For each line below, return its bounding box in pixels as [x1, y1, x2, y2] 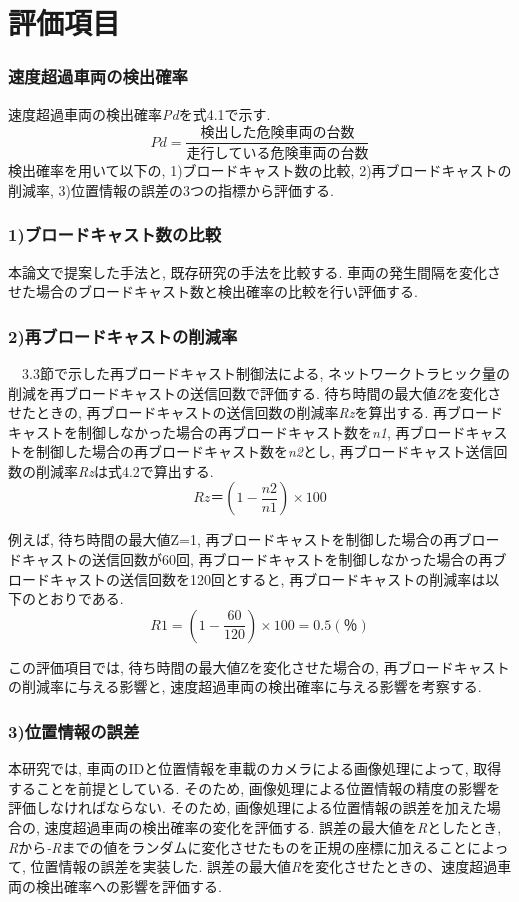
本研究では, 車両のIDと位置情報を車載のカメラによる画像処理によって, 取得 [8, 758, 502, 779]
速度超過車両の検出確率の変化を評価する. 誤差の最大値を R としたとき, [44, 817, 502, 838]
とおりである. [35, 588, 124, 609]
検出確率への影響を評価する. [35, 875, 222, 896]
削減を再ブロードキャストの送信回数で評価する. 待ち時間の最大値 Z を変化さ [8, 382, 502, 403]
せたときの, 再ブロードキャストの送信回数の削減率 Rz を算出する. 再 [8, 402, 448, 423]
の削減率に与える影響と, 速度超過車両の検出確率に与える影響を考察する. [8, 676, 482, 697]
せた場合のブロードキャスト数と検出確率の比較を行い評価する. [8, 281, 418, 302]
